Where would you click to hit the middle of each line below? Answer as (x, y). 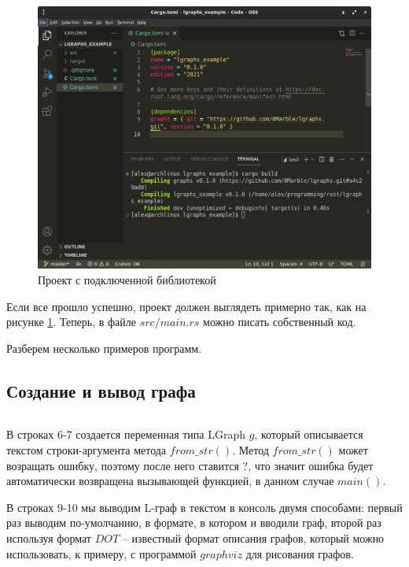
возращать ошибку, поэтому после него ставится (123, 465)
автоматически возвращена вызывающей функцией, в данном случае (170, 481)
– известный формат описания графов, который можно (253, 538)
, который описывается (309, 434)
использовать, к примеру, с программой (101, 553)
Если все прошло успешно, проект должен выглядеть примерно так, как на (186, 306)
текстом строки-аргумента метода (87, 450)
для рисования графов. (300, 553)
